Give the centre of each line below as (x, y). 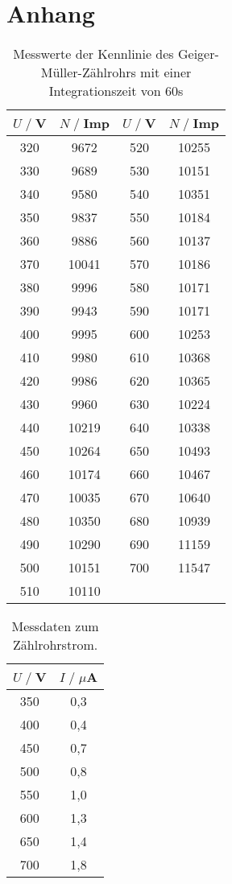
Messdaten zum (55, 626)
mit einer (166, 72)
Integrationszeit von (105, 91)
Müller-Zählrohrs (88, 72)
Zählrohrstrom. (56, 645)
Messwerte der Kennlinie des (93, 54)
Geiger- (198, 54)
